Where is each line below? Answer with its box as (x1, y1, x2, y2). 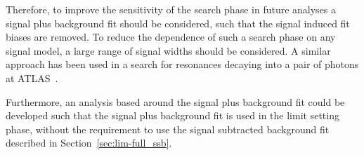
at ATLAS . (6, 70, 58, 85)
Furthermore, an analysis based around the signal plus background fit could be (6, 94, 345, 109)
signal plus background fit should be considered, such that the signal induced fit (6, 15, 350, 30)
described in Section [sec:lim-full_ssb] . (6, 135, 172, 150)
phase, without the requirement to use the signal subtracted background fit (6, 121, 330, 136)
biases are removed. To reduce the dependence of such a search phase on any (6, 29, 336, 44)
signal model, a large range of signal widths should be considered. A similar (6, 43, 331, 58)
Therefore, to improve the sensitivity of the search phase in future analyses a (6, 2, 337, 16)
